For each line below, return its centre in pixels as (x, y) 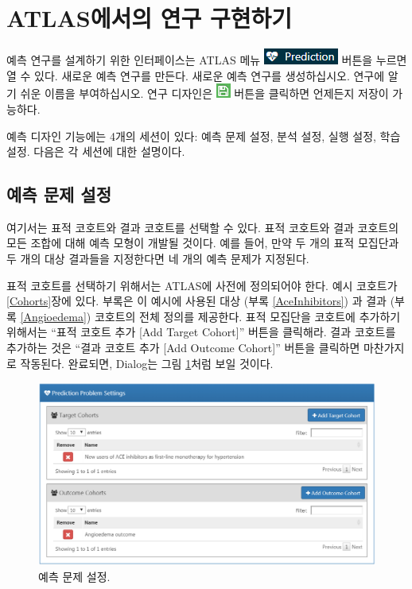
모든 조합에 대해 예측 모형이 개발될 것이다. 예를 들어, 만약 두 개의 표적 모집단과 (203, 243)
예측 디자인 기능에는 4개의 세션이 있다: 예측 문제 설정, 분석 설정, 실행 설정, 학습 (204, 136)
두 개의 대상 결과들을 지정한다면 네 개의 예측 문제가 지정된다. (158, 259)
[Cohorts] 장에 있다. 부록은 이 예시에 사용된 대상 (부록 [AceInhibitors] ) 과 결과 (197, 301)
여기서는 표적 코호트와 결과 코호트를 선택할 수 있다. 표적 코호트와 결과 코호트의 (203, 227)
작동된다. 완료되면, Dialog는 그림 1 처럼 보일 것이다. (147, 363)
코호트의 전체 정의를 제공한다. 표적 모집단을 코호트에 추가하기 (247, 316)
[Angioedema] (53, 316)
